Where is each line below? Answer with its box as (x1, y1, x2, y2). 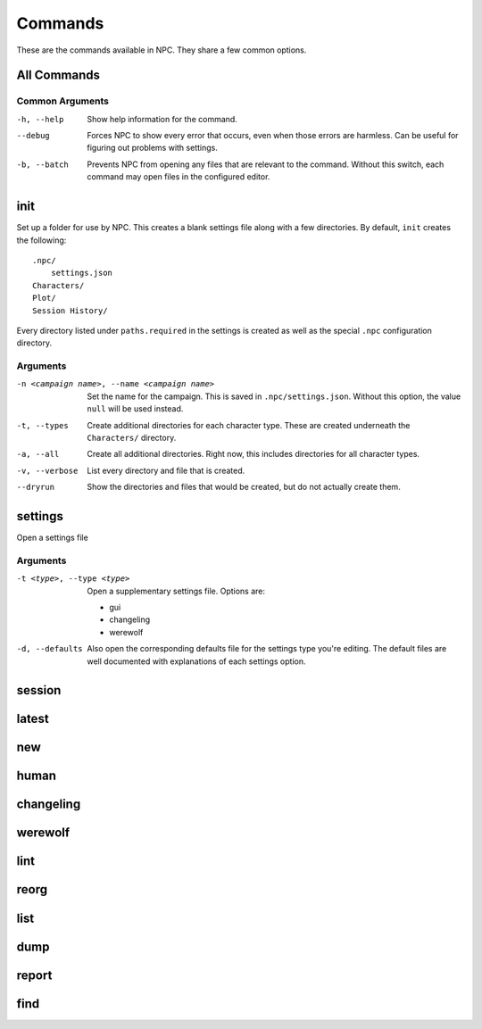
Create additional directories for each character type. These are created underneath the (87, 419, 411, 430)
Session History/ (32, 305, 108, 316)
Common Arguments (16, 95, 109, 107)
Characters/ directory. (87, 433, 177, 443)
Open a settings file (16, 532, 88, 544)
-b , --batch (16, 159, 69, 170)
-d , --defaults (16, 643, 84, 654)
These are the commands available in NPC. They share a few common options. (16, 45, 307, 55)
